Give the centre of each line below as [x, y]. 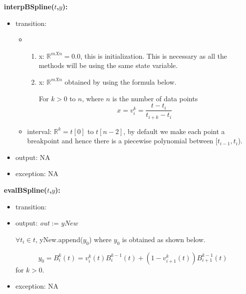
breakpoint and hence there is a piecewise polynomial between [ [122, 141]
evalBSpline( [26, 190]
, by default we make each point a [174, 131]
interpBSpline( [29, 6]
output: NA [33, 157]
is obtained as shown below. [164, 239]
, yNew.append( [59, 239]
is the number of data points [155, 98]
